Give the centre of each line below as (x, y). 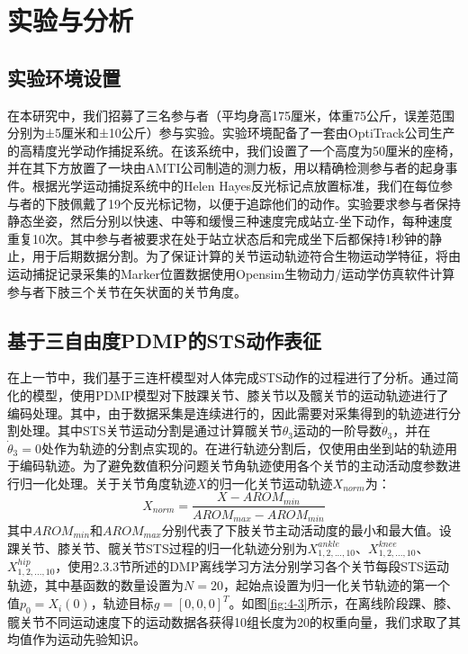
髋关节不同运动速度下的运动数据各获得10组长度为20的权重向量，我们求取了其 (234, 621)
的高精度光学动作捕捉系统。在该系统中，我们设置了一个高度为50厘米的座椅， (234, 150)
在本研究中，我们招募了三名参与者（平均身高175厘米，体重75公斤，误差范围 (231, 115)
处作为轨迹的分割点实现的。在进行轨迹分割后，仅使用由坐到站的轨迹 (243, 448)
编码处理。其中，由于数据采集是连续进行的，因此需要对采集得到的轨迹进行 (228, 412)
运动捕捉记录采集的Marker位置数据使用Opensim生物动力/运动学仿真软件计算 (231, 273)
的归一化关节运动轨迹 (270, 483)
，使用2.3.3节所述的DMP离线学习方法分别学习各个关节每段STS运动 (252, 566)
